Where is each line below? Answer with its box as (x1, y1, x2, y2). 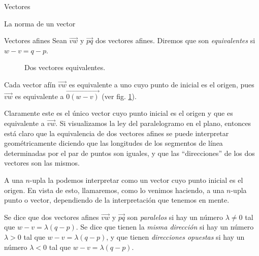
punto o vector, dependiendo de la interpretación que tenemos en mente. (4, 195, 230, 205)
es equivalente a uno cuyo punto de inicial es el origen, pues (69, 79, 254, 89)
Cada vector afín (4, 79, 56, 89)
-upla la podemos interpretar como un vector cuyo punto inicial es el (29, 174, 243, 185)
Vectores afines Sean (4, 35, 67, 46)
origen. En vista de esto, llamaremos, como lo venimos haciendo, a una (4, 184, 224, 195)
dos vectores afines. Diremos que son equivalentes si (95, 35, 255, 46)
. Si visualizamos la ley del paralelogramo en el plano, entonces (55, 117, 251, 128)
